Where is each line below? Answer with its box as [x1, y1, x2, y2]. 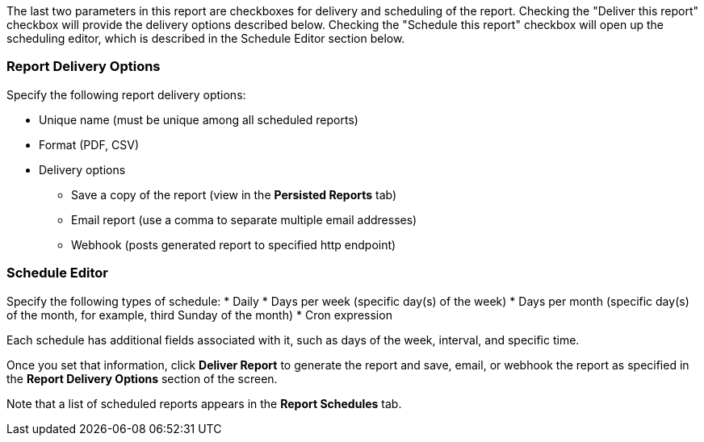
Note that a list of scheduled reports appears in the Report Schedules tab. [6, 396, 402, 411]
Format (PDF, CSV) [39, 137, 140, 152]
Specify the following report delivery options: [6, 87, 246, 102]
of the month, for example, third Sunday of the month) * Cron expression [6, 307, 392, 322]
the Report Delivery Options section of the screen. [6, 371, 278, 386]
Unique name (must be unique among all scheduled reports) [39, 112, 358, 127]
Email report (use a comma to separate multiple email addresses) [71, 212, 417, 227]
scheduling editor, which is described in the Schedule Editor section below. [6, 31, 405, 45]
